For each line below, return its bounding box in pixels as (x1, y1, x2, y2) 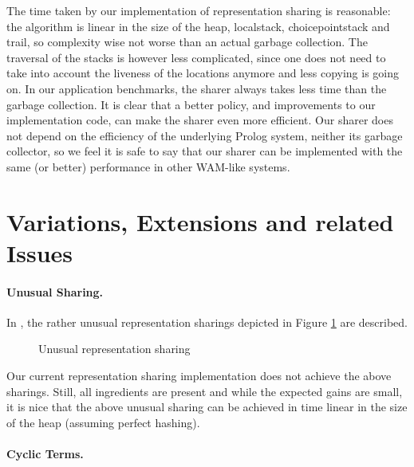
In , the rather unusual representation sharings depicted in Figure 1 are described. (6, 313, 408, 330)
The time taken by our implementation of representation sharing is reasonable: (6, 2, 391, 18)
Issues (6, 236, 73, 269)
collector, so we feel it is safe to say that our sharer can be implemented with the (6, 143, 403, 159)
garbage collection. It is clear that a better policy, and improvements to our (6, 96, 376, 112)
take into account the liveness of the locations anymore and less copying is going (6, 65, 400, 81)
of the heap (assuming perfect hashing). (6, 414, 200, 430)
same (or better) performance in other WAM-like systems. (6, 158, 290, 175)
